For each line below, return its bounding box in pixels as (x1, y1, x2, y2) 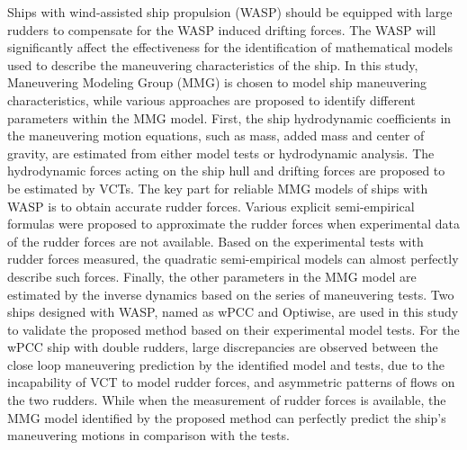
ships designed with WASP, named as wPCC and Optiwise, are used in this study (7, 302, 459, 321)
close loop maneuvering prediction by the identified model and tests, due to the (7, 355, 445, 373)
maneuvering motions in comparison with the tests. (7, 426, 290, 445)
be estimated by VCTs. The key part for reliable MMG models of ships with (7, 178, 428, 197)
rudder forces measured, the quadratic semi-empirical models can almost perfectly (7, 249, 459, 268)
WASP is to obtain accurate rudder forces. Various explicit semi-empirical (7, 196, 415, 215)
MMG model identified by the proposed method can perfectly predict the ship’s (7, 408, 446, 427)
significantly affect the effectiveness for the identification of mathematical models (7, 38, 453, 57)
